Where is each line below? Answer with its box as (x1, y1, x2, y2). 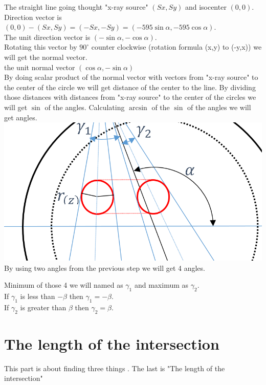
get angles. (4, 112, 37, 122)
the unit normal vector (4, 61, 75, 72)
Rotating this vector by (4, 41, 77, 52)
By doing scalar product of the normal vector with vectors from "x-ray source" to (4, 72, 258, 82)
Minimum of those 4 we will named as (4, 280, 123, 290)
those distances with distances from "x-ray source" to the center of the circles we (4, 92, 256, 102)
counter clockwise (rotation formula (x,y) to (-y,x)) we (91, 41, 262, 52)
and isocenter (185, 2, 227, 12)
